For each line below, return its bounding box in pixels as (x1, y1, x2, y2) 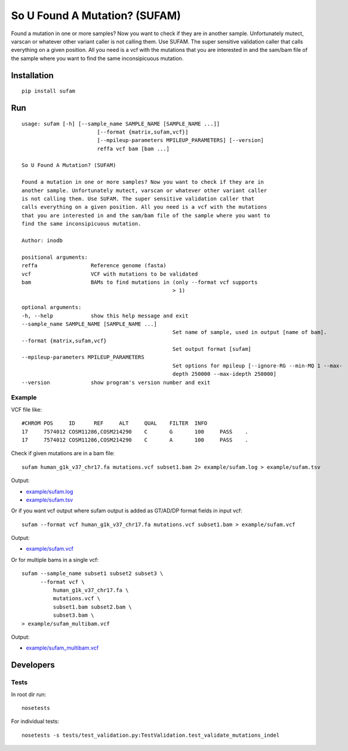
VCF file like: (11, 406, 42, 413)
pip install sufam (21, 88, 76, 95)
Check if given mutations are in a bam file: (11, 450, 115, 457)
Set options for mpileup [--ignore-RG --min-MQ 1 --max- (172, 362, 343, 369)
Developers (11, 660, 55, 670)
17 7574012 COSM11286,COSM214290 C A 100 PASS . (21, 436, 248, 443)
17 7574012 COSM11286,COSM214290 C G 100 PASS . (21, 428, 248, 435)
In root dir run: (11, 691, 47, 698)
